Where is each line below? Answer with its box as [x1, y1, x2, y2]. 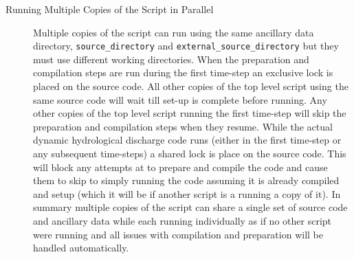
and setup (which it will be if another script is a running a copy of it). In [33, 186, 341, 201]
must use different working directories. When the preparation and [33, 52, 309, 66]
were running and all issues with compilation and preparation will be [33, 227, 323, 241]
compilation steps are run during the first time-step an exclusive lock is [33, 65, 333, 80]
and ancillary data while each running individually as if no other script [33, 213, 331, 227]
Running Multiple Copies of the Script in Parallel [5, 2, 214, 16]
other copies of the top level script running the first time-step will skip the [33, 106, 346, 120]
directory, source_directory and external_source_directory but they [33, 38, 339, 53]
